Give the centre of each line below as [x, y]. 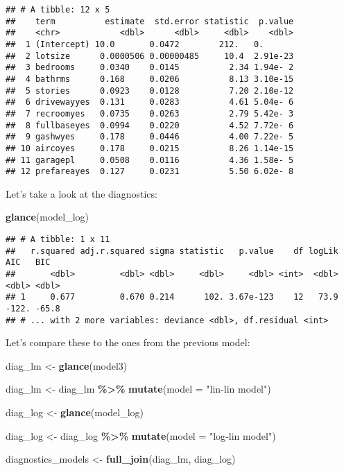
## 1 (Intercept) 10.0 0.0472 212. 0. [135, 44]
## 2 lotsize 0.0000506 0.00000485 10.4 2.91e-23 [150, 56]
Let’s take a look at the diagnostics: [81, 193]
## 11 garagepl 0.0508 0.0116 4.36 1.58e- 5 [150, 160]
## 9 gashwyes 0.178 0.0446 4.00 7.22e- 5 [150, 137]
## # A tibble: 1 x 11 [58, 240]
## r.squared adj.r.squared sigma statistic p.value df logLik [172, 251]
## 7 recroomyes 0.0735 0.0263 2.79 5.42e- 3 [150, 113]
